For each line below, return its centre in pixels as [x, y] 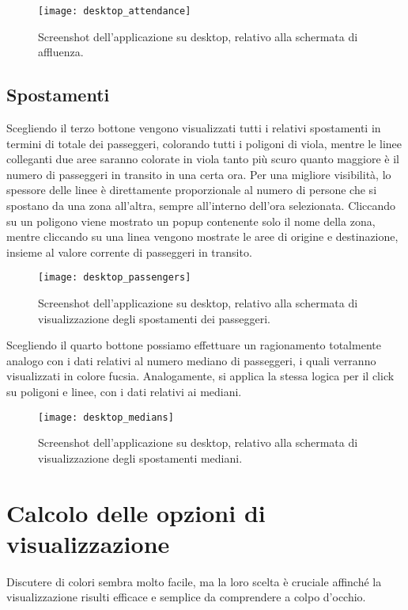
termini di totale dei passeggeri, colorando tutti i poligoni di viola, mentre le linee [204, 143]
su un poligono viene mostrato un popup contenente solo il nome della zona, [191, 221]
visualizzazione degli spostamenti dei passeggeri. [155, 318]
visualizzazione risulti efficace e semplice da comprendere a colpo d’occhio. [186, 597]
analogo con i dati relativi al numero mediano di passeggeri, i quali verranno [191, 360]
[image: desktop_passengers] [115, 278]
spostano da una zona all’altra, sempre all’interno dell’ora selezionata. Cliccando [201, 206]
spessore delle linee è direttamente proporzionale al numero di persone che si [192, 190]
